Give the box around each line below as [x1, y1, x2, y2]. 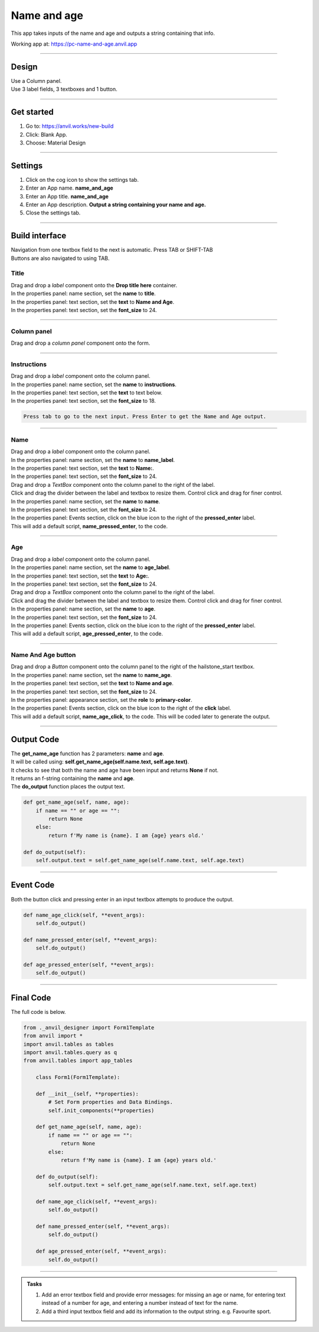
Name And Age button [11, 651, 76, 659]
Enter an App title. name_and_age [25, 192, 109, 200]
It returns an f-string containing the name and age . [11, 775, 135, 782]
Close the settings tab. [25, 209, 81, 216]
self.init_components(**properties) [48, 1107, 155, 1113]
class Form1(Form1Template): [35, 1074, 121, 1081]
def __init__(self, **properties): [35, 1090, 139, 1097]
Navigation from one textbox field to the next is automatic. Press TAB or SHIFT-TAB [11, 246, 213, 253]
